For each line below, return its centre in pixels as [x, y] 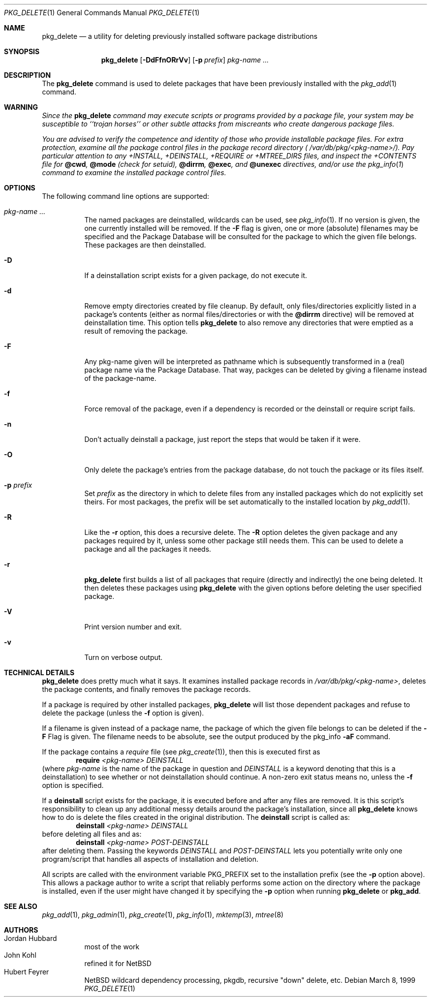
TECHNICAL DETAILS [39, 673]
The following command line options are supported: [126, 196]
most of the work [112, 947]
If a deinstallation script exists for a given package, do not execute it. [196, 275]
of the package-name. [120, 378]
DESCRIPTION [28, 75]
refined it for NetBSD [118, 963]
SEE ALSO [21, 906]
